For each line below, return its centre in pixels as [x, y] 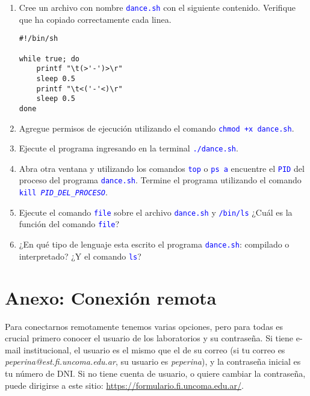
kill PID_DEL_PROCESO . [63, 192]
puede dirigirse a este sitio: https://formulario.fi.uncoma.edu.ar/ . [124, 385]
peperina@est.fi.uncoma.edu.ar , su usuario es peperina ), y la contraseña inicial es [153, 361]
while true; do [49, 59]
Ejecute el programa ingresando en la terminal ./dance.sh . [129, 148]
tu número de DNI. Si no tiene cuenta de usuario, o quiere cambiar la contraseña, [155, 373]
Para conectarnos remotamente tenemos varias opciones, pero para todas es [144, 326]
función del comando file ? [69, 224]
